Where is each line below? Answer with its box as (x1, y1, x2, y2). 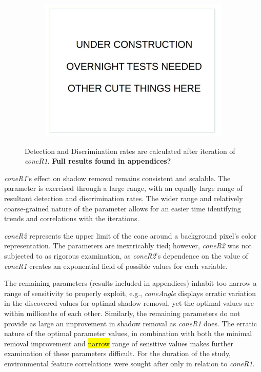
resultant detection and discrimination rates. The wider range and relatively (4, 192, 243, 203)
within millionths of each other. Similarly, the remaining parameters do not (4, 307, 240, 318)
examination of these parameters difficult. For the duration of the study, (4, 348, 231, 359)
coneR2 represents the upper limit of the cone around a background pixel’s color (4, 230, 257, 241)
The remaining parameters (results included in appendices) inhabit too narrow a (4, 278, 257, 288)
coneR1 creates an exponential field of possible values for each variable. (4, 260, 228, 271)
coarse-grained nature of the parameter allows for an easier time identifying (4, 203, 241, 213)
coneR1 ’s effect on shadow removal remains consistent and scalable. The (4, 172, 231, 183)
